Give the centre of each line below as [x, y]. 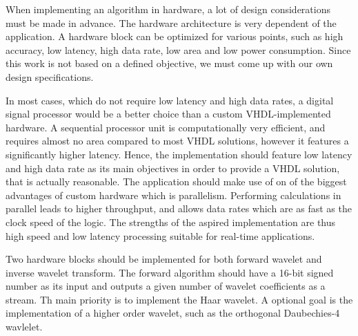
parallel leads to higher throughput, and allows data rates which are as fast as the [179, 208]
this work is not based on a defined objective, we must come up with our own [169, 63]
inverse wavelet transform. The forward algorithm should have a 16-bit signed [170, 272]
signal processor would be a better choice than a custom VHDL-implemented [168, 114]
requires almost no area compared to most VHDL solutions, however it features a [177, 141]
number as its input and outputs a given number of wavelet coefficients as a [166, 286]
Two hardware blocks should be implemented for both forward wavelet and [164, 259]
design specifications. [50, 76]
